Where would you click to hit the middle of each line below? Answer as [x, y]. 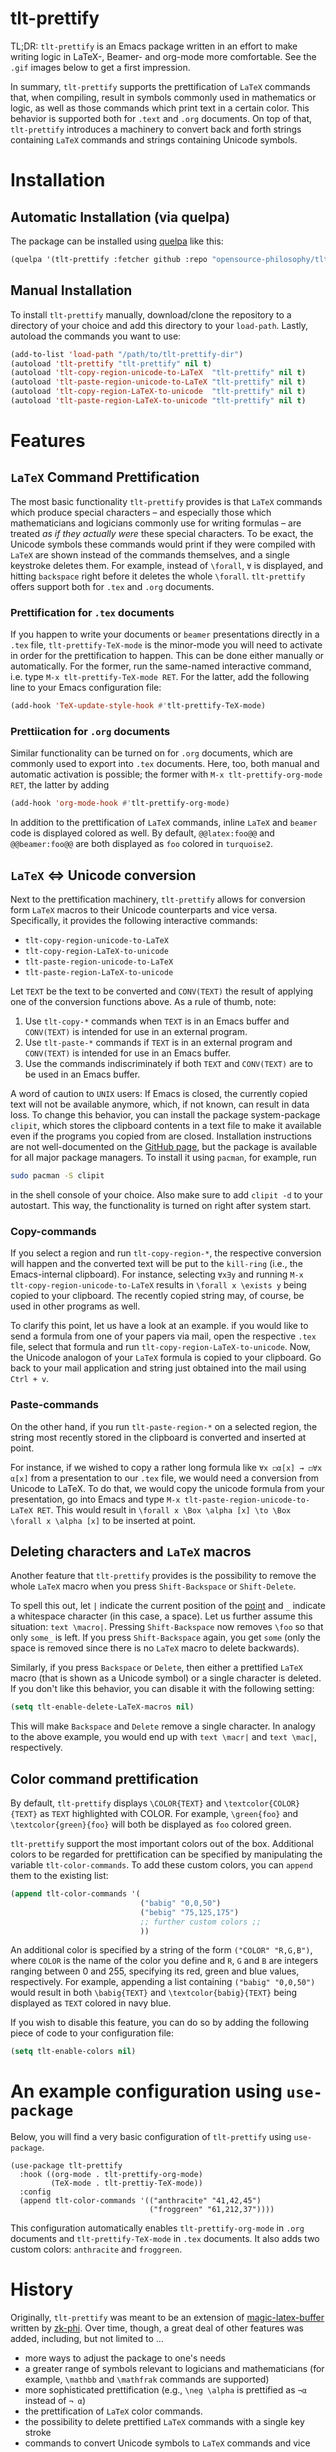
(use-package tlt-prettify [66, 2166]
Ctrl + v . [30, 1379]
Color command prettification [104, 1778]
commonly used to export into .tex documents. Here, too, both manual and [165, 764]
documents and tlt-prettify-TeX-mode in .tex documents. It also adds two [165, 2239]
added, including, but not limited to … [87, 2339]
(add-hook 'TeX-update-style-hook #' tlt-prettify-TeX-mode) [138, 706]
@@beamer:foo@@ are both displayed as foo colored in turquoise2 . [141, 844]
